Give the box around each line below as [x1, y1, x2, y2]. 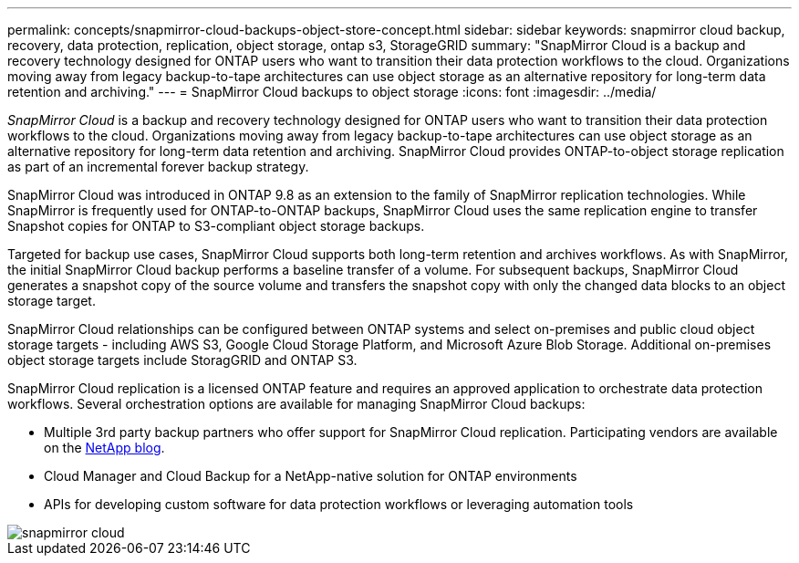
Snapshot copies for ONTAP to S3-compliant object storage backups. [7, 218, 425, 234]
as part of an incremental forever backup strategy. [7, 159, 309, 174]
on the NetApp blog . [44, 440, 165, 455]
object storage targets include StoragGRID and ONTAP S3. [7, 352, 358, 368]
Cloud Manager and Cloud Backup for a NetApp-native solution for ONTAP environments [44, 468, 577, 484]
